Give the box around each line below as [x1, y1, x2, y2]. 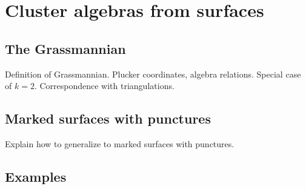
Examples [5, 167, 67, 185]
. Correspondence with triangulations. [34, 79, 175, 92]
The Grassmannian [5, 39, 126, 58]
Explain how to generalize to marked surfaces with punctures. [5, 137, 234, 150]
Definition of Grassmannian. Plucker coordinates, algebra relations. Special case [5, 67, 301, 80]
